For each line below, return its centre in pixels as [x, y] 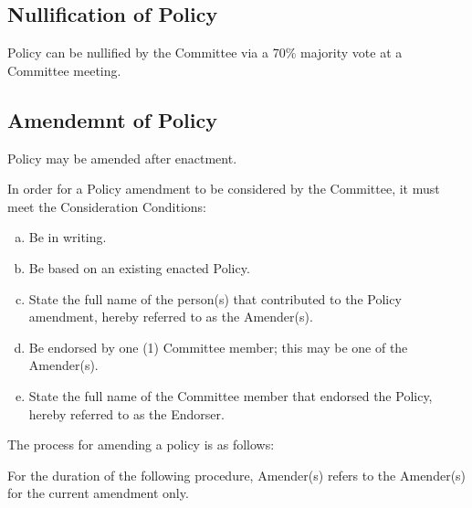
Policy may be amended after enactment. [122, 158]
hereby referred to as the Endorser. [126, 413]
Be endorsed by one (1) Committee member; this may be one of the [218, 347]
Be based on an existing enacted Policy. [139, 267]
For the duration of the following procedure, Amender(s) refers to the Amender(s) [237, 475]
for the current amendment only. [98, 493]
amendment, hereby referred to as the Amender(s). [171, 317]
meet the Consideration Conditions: [107, 206]
